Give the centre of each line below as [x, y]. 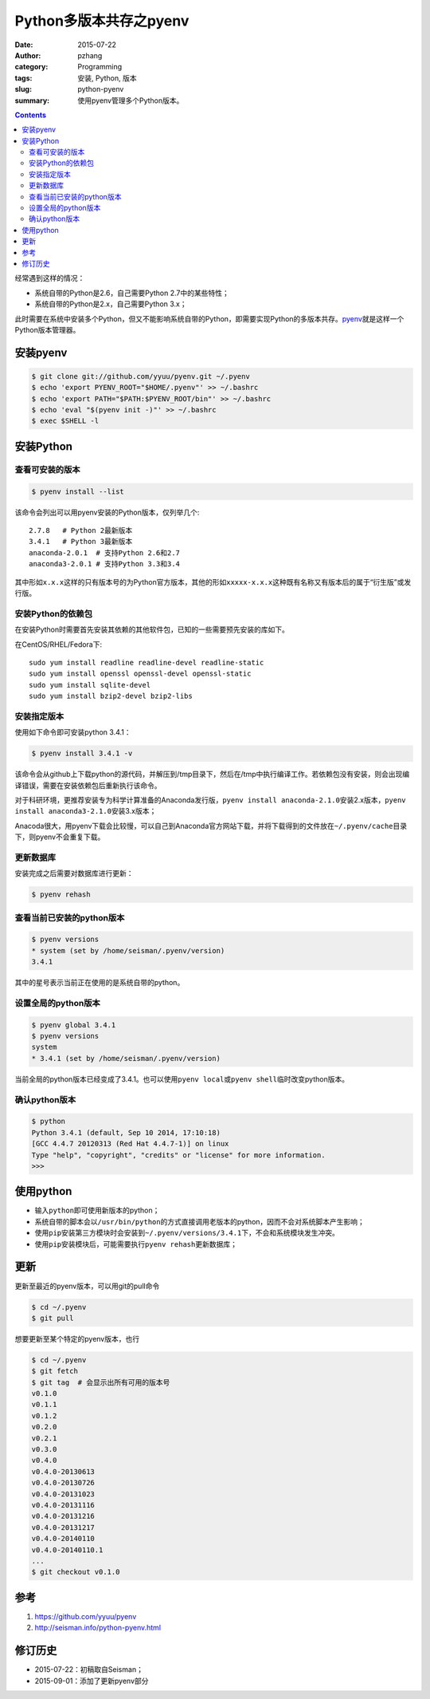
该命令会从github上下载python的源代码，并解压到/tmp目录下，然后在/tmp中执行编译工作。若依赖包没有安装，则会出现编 [212, 775]
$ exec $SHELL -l [65, 421]
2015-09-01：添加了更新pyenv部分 [92, 1681]
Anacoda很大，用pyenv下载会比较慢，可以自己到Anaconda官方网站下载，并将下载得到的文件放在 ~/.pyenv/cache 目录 [211, 826]
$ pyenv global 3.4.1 [74, 1025]
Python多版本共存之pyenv [102, 21]
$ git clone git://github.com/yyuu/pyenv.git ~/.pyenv [141, 376]
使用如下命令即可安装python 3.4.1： [73, 732]
